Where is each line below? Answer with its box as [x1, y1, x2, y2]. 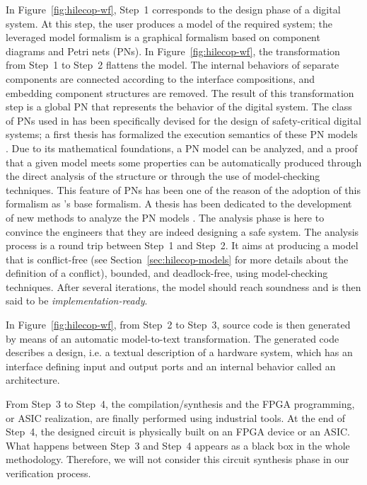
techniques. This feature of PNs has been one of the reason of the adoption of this [6, 182, 361, 197]
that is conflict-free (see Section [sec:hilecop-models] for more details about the [6, 251, 349, 266]
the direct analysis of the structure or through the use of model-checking [6, 169, 320, 183]
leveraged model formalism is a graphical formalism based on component [6, 30, 320, 45]
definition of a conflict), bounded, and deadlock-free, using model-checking [6, 266, 328, 280]
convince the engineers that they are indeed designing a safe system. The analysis [6, 224, 359, 239]
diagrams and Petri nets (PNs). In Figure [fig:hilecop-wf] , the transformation [6, 43, 340, 58]
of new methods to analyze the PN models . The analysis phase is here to [6, 210, 325, 224]
